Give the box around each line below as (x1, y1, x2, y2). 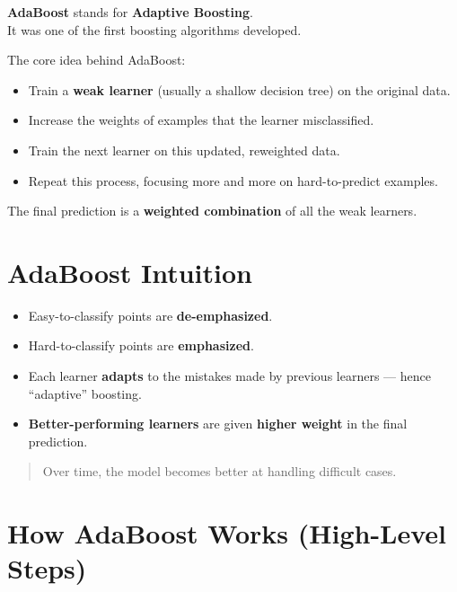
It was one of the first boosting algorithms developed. (7, 20, 302, 39)
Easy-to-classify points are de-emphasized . (28, 305, 273, 324)
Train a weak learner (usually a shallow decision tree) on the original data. (28, 80, 451, 99)
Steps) (7, 550, 87, 587)
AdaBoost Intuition (7, 253, 252, 290)
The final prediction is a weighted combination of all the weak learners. (7, 201, 417, 220)
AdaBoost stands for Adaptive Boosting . (7, 3, 253, 21)
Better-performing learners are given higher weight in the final (28, 414, 408, 433)
